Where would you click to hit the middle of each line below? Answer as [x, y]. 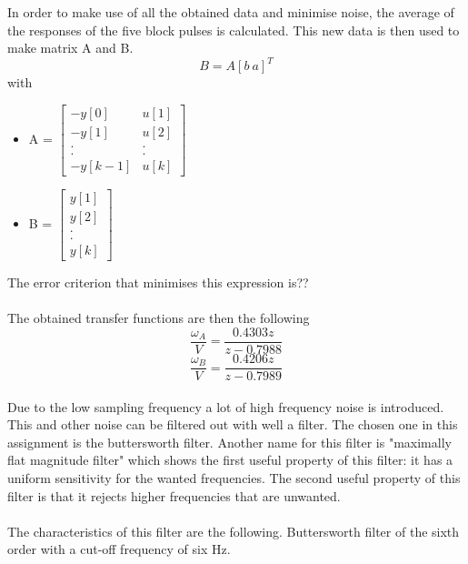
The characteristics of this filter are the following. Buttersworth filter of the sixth [234, 531]
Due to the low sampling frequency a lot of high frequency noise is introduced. [226, 406]
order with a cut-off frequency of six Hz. [119, 549]
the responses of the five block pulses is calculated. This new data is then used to [234, 30]
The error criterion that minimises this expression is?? [158, 282]
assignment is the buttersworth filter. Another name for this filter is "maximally [229, 442]
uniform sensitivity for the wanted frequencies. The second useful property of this [234, 478]
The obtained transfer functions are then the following [159, 318]
